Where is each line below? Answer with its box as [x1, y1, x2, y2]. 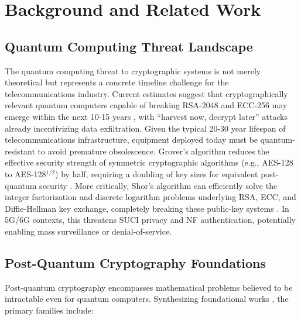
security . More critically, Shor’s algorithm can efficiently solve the [39, 179, 278, 191]
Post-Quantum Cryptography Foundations [5, 253, 266, 271]
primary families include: [5, 304, 94, 316]
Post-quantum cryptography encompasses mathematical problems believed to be [5, 281, 293, 293]
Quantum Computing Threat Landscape [5, 37, 253, 55]
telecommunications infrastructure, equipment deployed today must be [5, 133, 258, 146]
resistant [5, 144, 35, 157]
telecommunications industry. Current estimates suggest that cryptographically [5, 87, 288, 99]
